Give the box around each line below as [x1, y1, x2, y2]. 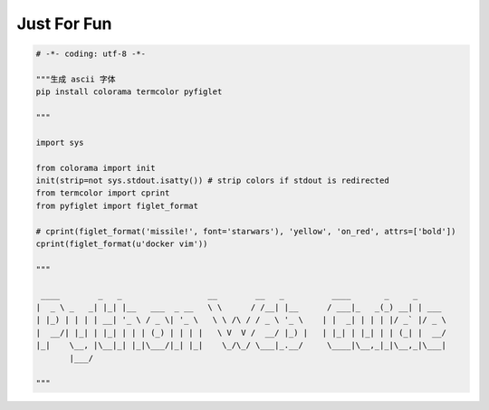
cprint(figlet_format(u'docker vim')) [35, 239, 208, 249]
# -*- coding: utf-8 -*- [35, 49, 147, 59]
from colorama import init [35, 163, 156, 173]
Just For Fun [16, 14, 112, 33]
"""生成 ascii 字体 [35, 73, 116, 84]
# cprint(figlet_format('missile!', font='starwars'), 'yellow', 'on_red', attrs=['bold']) [35, 226, 456, 236]
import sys [35, 137, 84, 148]
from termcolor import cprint [35, 188, 170, 198]
